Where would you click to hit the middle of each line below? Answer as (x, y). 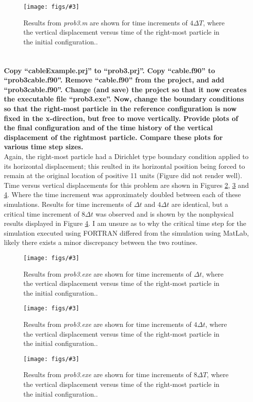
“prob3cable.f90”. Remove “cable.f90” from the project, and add (114, 80)
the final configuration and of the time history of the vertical (108, 128)
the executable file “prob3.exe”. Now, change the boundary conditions (124, 99)
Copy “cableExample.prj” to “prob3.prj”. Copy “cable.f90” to (110, 70)
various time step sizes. (44, 147)
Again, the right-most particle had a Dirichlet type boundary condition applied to (126, 156)
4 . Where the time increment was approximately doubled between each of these (122, 194)
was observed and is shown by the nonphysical (165, 213)
